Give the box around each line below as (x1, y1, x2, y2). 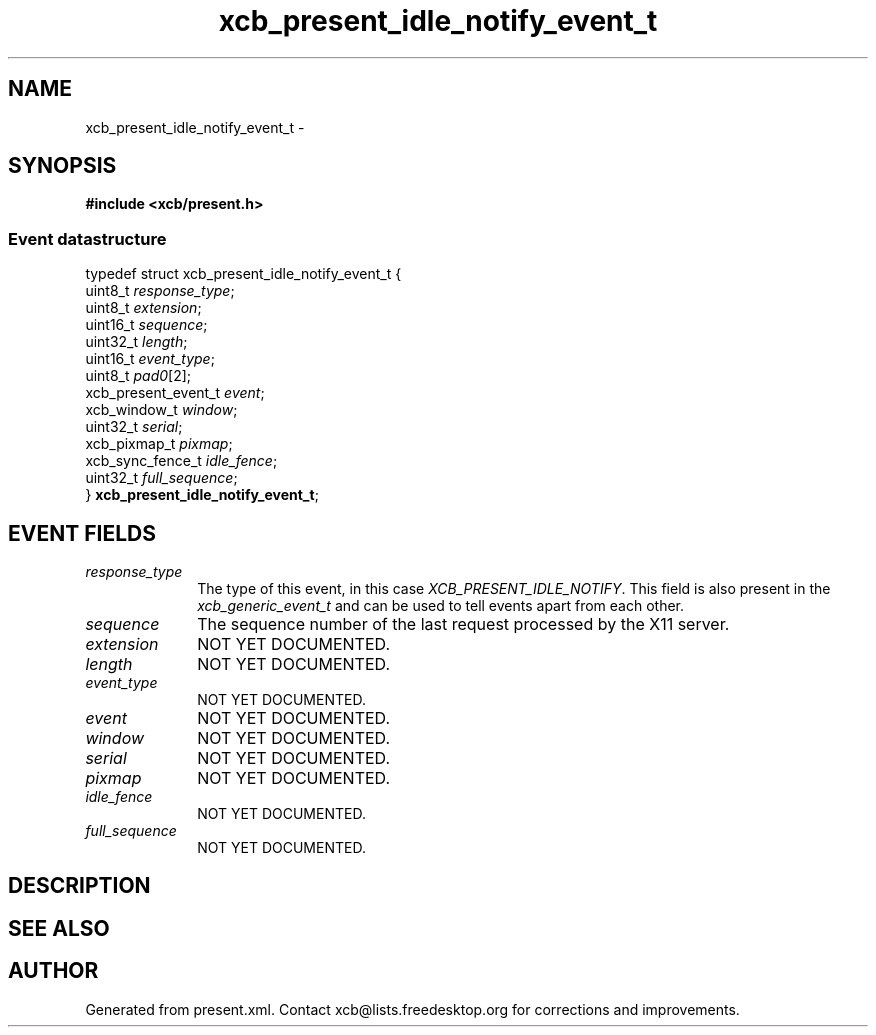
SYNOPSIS (8, 153, 117, 179)
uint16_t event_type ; (85, 350, 215, 368)
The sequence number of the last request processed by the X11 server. (197, 614, 730, 635)
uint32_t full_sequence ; (85, 469, 238, 487)
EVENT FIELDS (8, 520, 156, 546)
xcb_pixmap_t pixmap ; (85, 435, 233, 453)
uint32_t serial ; (85, 418, 183, 436)
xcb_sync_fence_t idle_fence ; (85, 452, 278, 470)
